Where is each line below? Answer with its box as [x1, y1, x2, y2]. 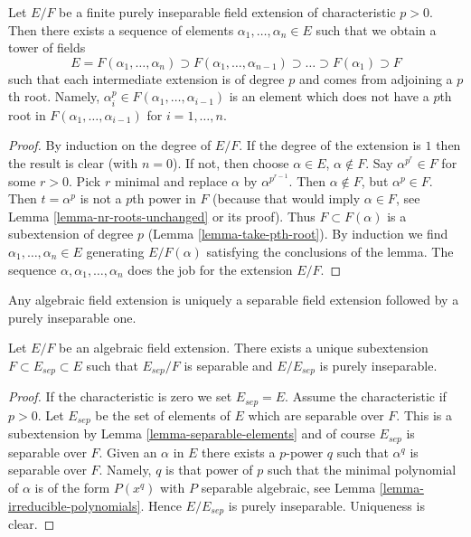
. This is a [396, 405, 452, 424]
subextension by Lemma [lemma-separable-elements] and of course [8, 424, 375, 443]
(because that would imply [212, 189, 361, 208]
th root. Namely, [8, 87, 100, 106]
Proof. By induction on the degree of [8, 136, 212, 155]
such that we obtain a [316, 20, 437, 39]
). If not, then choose [173, 153, 289, 172]
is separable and [184, 355, 273, 374]
